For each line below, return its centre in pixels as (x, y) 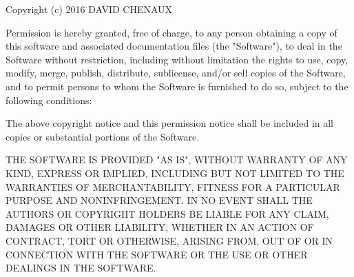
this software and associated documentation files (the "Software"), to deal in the (174, 46)
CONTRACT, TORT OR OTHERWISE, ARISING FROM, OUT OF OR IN (169, 240)
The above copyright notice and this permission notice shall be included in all (170, 123)
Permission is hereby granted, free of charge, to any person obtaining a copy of (171, 32)
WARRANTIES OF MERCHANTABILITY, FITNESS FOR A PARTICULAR (173, 186)
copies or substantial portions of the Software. (103, 136)
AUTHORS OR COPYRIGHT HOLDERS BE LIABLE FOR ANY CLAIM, (167, 213)
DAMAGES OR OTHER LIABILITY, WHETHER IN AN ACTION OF (160, 227)
